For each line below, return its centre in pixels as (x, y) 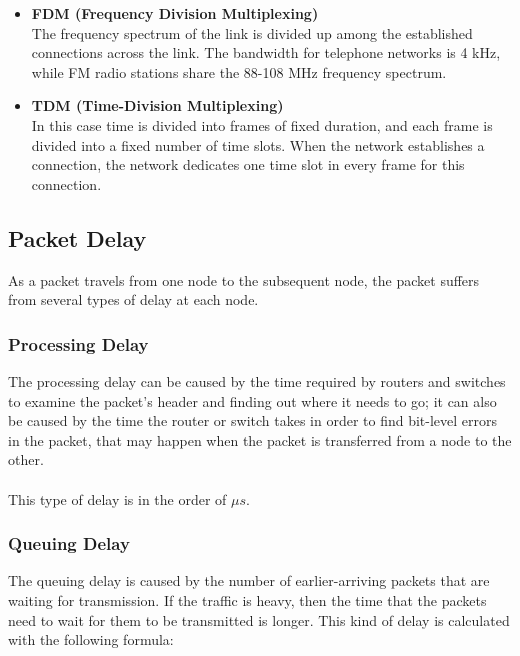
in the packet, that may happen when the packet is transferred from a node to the (260, 439)
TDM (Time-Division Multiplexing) (157, 105)
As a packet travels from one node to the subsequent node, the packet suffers (244, 279)
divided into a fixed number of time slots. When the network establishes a (258, 144)
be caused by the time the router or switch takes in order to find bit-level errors (253, 420)
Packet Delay (77, 237)
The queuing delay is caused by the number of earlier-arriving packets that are (249, 580)
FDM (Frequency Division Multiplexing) (175, 13)
